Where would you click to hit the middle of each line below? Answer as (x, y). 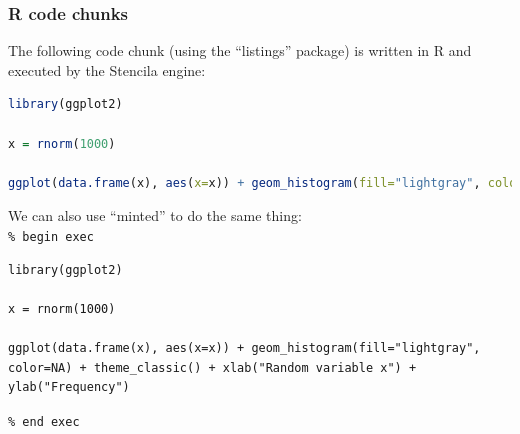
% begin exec (51, 236)
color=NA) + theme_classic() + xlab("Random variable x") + (212, 367)
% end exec (44, 421)
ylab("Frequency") (69, 387)
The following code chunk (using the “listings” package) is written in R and (240, 50)
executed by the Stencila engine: (107, 69)
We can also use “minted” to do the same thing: (155, 215)
